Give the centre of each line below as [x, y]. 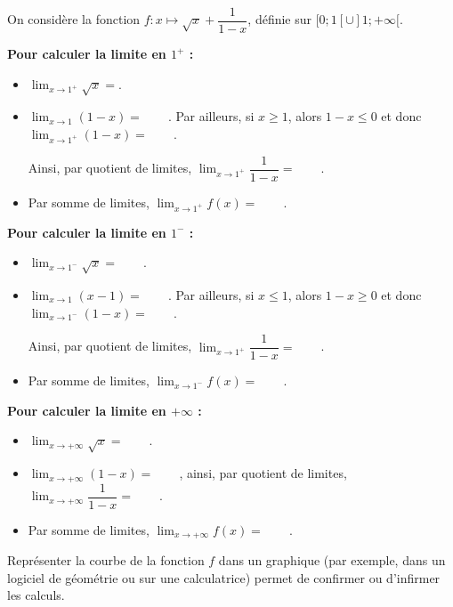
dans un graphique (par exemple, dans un [332, 560]
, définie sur [280, 19]
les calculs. [36, 595]
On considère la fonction [74, 19]
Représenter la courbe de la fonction [106, 560]
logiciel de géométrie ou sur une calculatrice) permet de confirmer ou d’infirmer [224, 577]
